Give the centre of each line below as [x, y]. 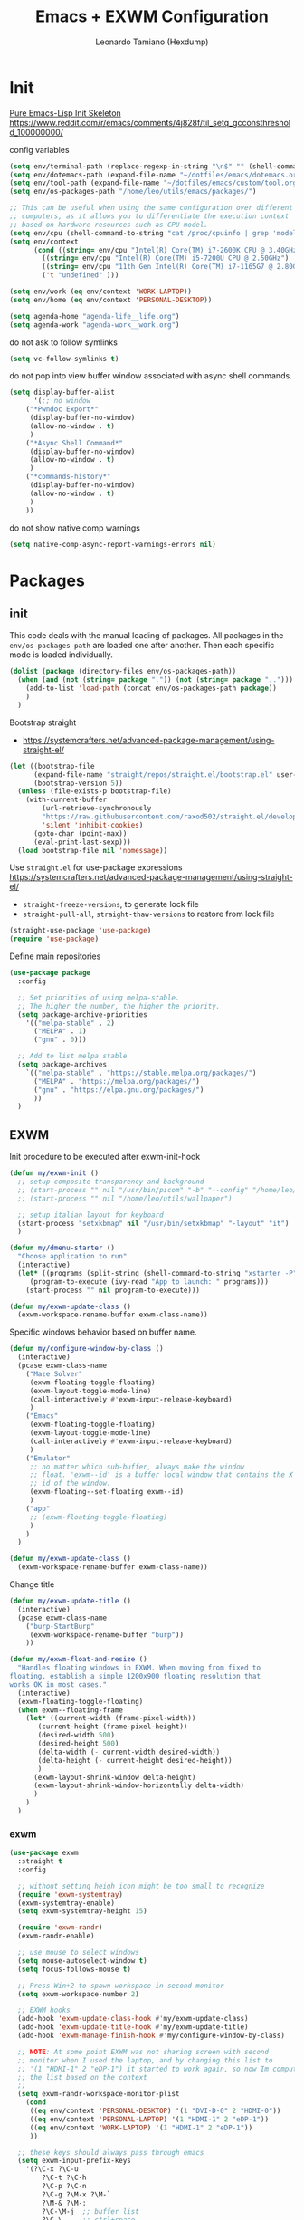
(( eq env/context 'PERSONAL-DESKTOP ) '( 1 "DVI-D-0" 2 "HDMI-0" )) [155, 2111]
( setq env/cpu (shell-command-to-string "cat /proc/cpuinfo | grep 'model [153, 233]
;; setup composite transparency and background [111, 1182]
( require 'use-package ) [54, 939]
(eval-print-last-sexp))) [82, 842]
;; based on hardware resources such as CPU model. [109, 225]
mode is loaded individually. [61, 655]
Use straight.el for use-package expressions [96, 867]
